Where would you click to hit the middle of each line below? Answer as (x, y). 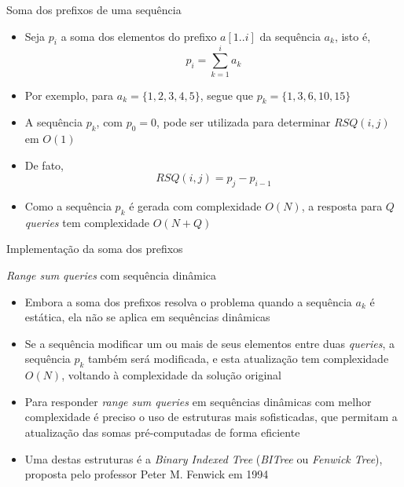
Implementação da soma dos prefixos (95, 249)
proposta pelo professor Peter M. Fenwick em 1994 (147, 474)
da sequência (290, 36)
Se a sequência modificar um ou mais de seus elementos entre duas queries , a (210, 343)
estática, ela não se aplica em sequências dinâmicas (147, 317)
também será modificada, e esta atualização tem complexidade (239, 359)
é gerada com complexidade (195, 206)
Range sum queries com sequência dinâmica (111, 275)
